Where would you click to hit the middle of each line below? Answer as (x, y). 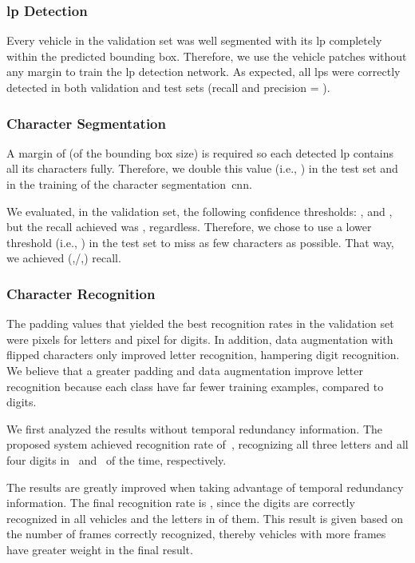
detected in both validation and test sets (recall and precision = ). (168, 87)
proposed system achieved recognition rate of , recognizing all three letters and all (207, 444)
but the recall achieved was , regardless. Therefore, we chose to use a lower (189, 227)
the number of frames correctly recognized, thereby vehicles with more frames (196, 534)
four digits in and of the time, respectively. (117, 459)
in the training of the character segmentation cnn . (129, 184)
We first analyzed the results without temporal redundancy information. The (195, 428)
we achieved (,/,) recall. (64, 258)
